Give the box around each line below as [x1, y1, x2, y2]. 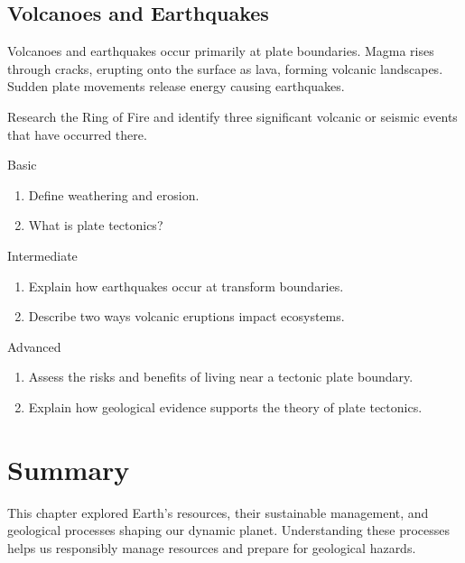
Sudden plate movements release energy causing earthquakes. [7, 77, 345, 96]
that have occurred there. [7, 125, 147, 143]
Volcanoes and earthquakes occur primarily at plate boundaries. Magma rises [7, 42, 434, 60]
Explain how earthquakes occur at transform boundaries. [28, 276, 344, 295]
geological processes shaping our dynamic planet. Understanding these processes [7, 521, 451, 540]
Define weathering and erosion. [28, 185, 200, 204]
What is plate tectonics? [28, 216, 163, 235]
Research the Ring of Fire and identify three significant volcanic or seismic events [7, 106, 458, 125]
